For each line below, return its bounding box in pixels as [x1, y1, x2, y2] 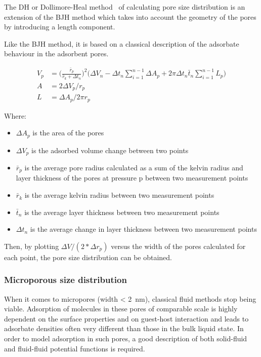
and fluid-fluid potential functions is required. [4, 343, 145, 353]
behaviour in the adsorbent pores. [4, 48, 109, 59]
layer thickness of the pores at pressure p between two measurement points [16, 172, 248, 183]
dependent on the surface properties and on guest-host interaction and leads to [4, 313, 249, 324]
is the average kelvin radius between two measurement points [24, 190, 214, 200]
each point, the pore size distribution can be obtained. [4, 252, 172, 262]
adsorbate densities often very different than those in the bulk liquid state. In [4, 323, 244, 334]
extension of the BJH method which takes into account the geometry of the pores [4, 11, 256, 22]
